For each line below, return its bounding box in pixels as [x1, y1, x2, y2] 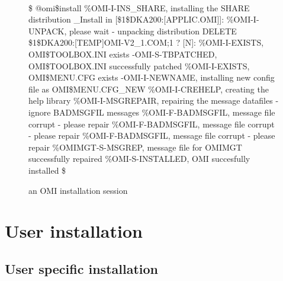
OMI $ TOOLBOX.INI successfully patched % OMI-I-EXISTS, [28, 59, 250, 72]
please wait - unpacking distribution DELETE [69, 24, 237, 37]
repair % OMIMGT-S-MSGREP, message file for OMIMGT [28, 140, 242, 153]
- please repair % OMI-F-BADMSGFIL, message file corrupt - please [28, 129, 275, 142]
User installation [5, 219, 143, 243]
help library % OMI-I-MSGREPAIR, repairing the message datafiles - [28, 94, 279, 107]
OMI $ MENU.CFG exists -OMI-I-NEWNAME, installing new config [28, 71, 275, 84]
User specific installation [5, 259, 158, 277]
